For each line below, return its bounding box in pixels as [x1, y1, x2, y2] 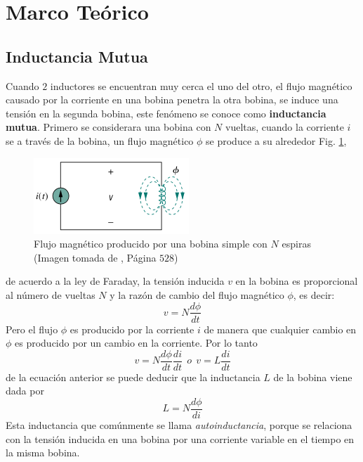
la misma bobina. [6, 445, 80, 460]
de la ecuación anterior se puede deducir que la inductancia [6, 369, 260, 384]
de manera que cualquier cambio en [204, 321, 357, 336]
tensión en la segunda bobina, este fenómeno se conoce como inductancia [6, 105, 326, 120]
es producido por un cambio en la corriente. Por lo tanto [15, 335, 258, 350]
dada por [6, 383, 44, 398]
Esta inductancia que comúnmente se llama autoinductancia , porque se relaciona [6, 418, 352, 432]
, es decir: [293, 287, 335, 302]
